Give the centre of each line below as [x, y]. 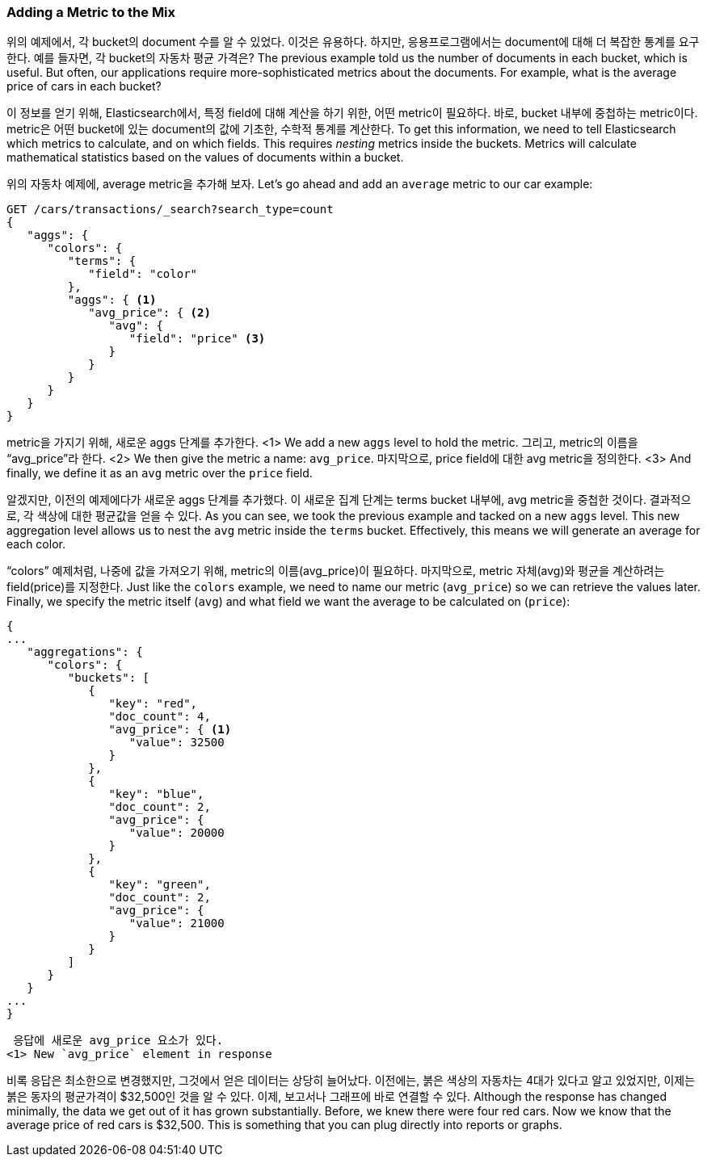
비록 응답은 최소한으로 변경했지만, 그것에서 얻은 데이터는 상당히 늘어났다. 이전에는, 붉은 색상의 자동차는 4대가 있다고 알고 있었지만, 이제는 [351, 1081]
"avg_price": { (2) [149, 313]
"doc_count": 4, [160, 717]
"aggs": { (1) [112, 300]
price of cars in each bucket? [84, 86]
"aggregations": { [85, 652]
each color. [36, 544]
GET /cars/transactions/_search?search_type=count [170, 210]
